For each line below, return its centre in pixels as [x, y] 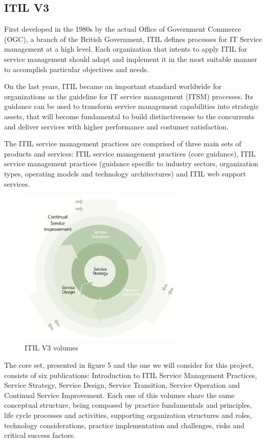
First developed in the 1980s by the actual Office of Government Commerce [123, 29]
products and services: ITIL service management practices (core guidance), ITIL [130, 153]
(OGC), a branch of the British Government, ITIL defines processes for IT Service [133, 39]
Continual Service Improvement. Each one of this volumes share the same [119, 395]
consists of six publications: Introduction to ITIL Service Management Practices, [131, 375]
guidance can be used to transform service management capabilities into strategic [131, 106]
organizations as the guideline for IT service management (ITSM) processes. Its [129, 96]
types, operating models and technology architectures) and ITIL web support [125, 173]
